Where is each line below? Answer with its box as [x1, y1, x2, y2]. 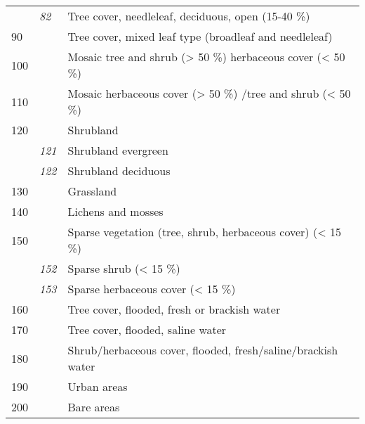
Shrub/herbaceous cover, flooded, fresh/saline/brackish [67, 342, 338, 358]
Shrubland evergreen [67, 142, 168, 158]
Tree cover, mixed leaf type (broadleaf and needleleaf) [67, 28, 333, 44]
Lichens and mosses [67, 203, 164, 219]
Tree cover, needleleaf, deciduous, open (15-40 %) [67, 8, 310, 24]
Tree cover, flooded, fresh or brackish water [67, 301, 281, 317]
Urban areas [67, 378, 128, 394]
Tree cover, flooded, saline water [67, 321, 227, 338]
